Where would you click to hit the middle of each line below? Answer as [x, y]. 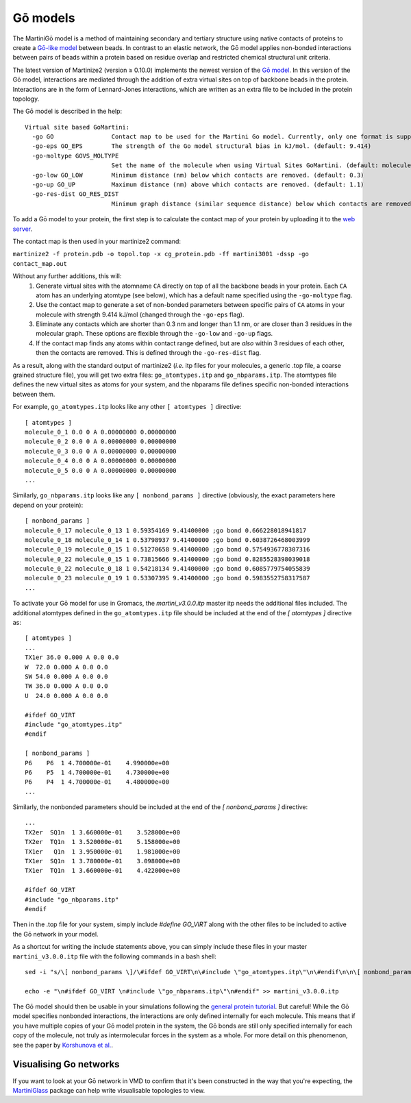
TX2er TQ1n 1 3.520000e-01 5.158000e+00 [103, 842]
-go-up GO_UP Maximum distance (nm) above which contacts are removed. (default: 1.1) [198, 185]
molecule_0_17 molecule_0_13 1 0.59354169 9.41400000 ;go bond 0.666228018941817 [166, 530]
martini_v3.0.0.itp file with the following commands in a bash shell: [115, 956]
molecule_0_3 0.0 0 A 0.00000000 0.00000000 [101, 451]
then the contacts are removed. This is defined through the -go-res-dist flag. [149, 353]
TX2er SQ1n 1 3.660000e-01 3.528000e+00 [103, 832]
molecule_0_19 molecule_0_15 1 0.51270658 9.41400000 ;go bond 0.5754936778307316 [167, 549]
